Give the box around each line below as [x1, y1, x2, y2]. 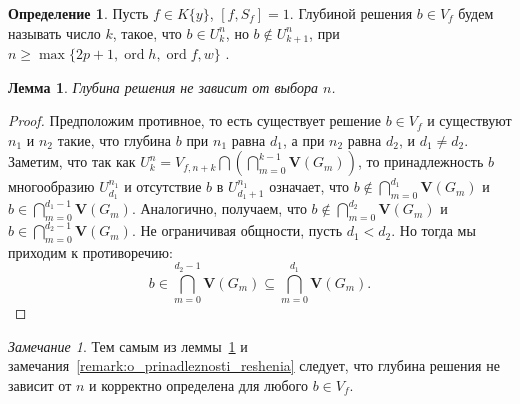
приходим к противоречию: [8, 241, 173, 262]
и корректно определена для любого [89, 374, 308, 395]
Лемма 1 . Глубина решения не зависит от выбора [8, 76, 318, 97]
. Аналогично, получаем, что [131, 198, 307, 219]
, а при [282, 129, 325, 150]
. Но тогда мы [391, 220, 476, 241]
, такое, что [112, 22, 182, 43]
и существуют [427, 110, 512, 131]
